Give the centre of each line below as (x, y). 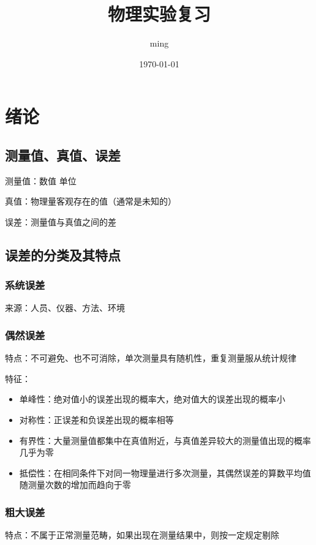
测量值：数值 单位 (41, 180)
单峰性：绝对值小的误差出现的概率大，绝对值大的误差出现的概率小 (152, 399)
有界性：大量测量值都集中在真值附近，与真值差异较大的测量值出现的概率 (165, 440)
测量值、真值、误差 (63, 155)
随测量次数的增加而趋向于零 (75, 485)
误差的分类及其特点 (63, 254)
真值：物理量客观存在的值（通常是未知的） (91, 201)
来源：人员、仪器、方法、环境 (65, 308)
